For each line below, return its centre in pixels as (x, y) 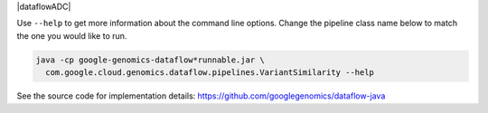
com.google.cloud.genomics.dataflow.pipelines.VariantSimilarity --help (210, 73)
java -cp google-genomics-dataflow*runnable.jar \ (150, 60)
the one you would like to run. (72, 35)
